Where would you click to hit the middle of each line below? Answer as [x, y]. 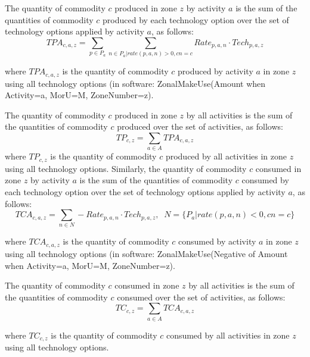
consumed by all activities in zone [228, 335]
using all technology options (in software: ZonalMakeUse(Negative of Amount [146, 253]
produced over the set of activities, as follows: [200, 126]
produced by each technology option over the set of [196, 19]
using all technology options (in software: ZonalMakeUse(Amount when [135, 83]
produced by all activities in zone [226, 156]
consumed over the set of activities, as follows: [201, 297]
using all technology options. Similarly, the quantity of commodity [126, 168]
